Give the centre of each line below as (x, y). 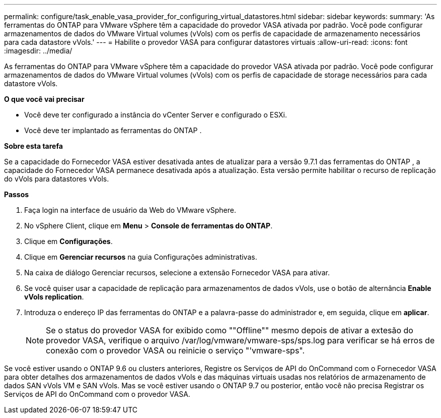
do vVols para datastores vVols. (57, 179)
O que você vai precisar (44, 99)
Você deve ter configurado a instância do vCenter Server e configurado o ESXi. (156, 115)
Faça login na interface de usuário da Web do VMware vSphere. (130, 210)
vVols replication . (54, 297)
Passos (17, 194)
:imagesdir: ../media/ (38, 51)
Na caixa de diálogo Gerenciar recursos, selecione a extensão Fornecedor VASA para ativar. (177, 273)
